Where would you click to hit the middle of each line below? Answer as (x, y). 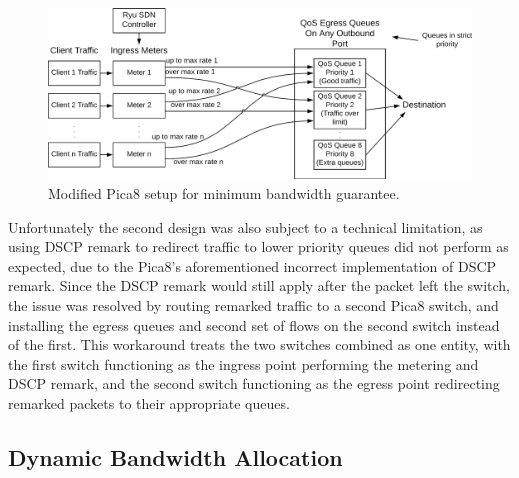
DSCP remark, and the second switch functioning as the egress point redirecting (254, 383)
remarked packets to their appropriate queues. (149, 402)
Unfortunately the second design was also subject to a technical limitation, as (245, 226)
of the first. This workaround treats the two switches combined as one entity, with (259, 344)
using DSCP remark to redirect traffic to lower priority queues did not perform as (258, 246)
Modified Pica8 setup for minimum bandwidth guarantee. (224, 193)
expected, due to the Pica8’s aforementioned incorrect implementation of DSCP (252, 265)
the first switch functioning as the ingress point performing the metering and (243, 363)
